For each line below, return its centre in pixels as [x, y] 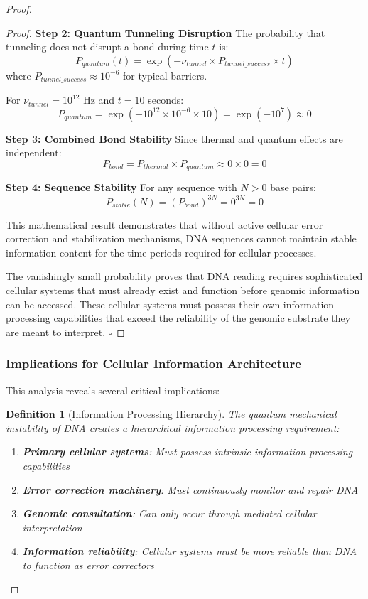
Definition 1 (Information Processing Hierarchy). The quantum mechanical [171, 414]
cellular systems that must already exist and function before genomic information [183, 290]
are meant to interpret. [56, 331]
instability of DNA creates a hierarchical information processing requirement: [173, 427]
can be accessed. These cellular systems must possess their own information [170, 304]
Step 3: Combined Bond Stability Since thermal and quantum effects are [174, 138]
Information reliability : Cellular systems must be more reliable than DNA [190, 551]
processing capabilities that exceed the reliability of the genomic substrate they [178, 318]
